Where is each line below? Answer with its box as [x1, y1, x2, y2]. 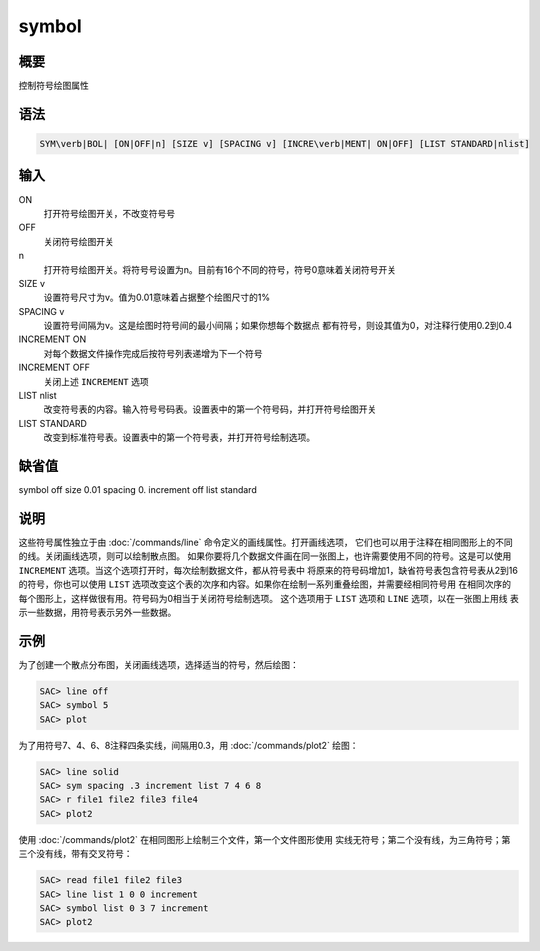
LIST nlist [18, 390, 57, 402]
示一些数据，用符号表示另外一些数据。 [18, 606, 177, 618]
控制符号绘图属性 [18, 80, 89, 92]
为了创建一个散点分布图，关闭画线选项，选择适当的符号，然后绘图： [18, 658, 299, 670]
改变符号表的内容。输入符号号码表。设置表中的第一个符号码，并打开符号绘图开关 [43, 403, 377, 415]
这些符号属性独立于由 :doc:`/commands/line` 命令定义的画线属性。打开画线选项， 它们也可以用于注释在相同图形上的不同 [18, 536, 514, 549]
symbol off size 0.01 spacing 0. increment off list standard [18, 484, 257, 496]
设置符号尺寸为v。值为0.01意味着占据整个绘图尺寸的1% [43, 291, 270, 304]
